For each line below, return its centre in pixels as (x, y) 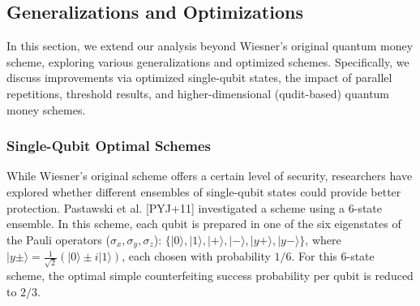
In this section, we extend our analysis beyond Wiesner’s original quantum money (210, 46)
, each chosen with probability (196, 256)
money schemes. (46, 109)
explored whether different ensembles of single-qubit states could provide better (204, 191)
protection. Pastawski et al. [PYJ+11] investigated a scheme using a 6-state (195, 207)
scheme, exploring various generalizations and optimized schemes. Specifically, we (208, 61)
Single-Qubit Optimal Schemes (109, 146)
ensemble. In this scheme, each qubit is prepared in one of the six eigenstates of (204, 224)
